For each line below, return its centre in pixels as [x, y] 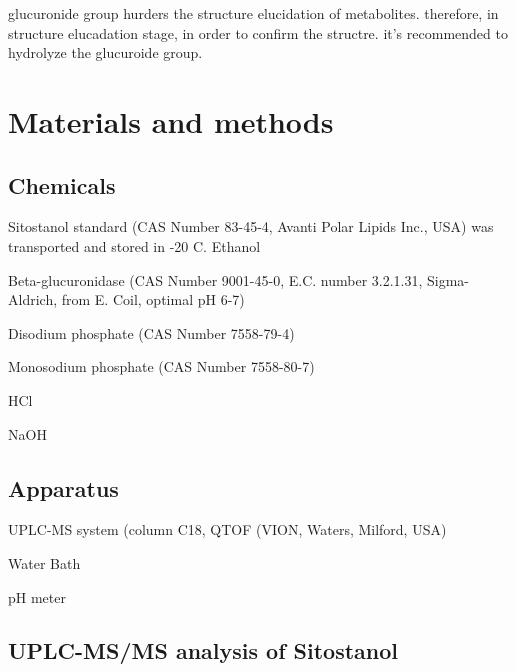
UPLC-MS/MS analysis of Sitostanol [203, 650]
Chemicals [62, 184]
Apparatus [63, 487]
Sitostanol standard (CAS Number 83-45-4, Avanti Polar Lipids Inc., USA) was [251, 226]
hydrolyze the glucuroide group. [105, 52]
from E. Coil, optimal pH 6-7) [153, 299]
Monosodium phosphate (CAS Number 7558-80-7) [161, 366]
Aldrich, [33, 299]
